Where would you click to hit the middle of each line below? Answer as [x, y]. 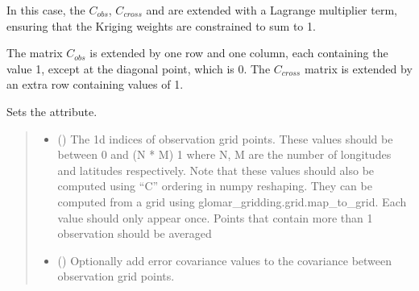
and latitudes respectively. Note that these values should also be [216, 170]
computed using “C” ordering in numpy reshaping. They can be [215, 186]
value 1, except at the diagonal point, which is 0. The [139, 68]
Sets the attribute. [52, 111]
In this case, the [46, 10]
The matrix [35, 53]
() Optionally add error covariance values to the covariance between [225, 260]
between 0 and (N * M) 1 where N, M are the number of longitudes [224, 154]
